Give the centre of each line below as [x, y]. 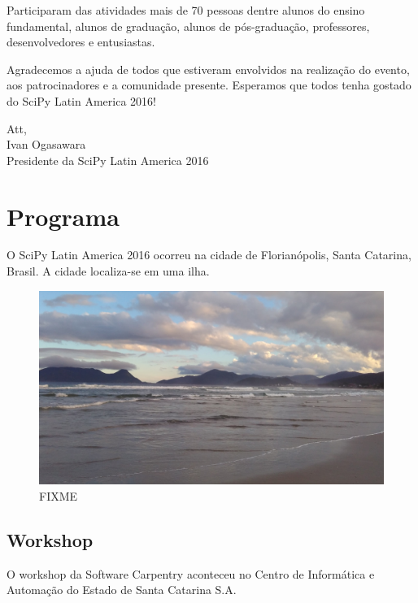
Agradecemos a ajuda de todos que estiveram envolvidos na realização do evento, [208, 69]
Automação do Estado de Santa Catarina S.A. [122, 590]
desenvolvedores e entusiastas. [81, 42]
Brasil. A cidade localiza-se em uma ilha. [108, 271]
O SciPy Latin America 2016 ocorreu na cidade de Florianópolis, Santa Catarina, [209, 255]
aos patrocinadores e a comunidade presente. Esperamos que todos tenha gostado [209, 85]
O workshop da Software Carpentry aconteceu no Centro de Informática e [191, 573]
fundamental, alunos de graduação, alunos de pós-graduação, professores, [188, 26]
